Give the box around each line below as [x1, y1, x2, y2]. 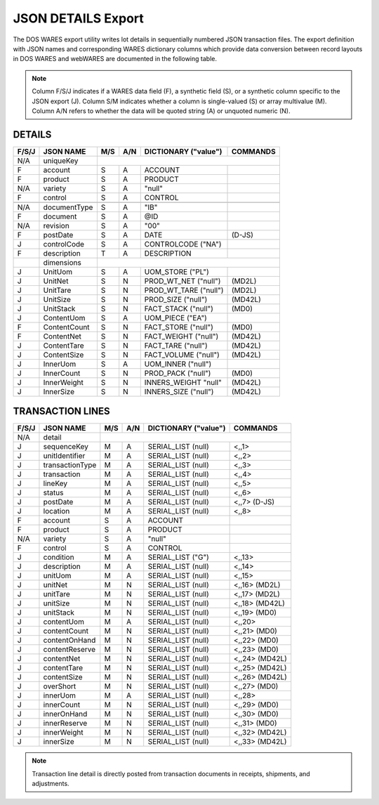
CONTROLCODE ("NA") [144, 239, 222, 249]
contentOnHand [43, 636, 96, 646]
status [43, 488, 64, 498]
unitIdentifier [43, 451, 86, 461]
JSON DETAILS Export [13, 11, 144, 26]
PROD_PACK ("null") [144, 368, 211, 378]
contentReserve [43, 645, 96, 655]
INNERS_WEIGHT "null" [144, 377, 222, 387]
